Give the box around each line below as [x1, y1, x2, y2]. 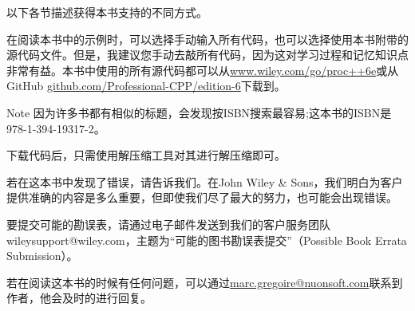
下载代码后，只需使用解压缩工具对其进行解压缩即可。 [6, 147, 286, 163]
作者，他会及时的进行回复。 [6, 289, 152, 306]
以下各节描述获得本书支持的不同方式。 [6, 4, 207, 20]
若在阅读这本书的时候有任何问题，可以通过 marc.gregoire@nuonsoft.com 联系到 [6, 274, 403, 290]
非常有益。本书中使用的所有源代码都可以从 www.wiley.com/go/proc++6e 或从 [6, 61, 399, 78]
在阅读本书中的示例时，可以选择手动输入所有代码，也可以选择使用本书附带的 [6, 30, 409, 47]
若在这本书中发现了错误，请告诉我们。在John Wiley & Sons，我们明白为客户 [6, 173, 403, 190]
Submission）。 [6, 247, 78, 264]
